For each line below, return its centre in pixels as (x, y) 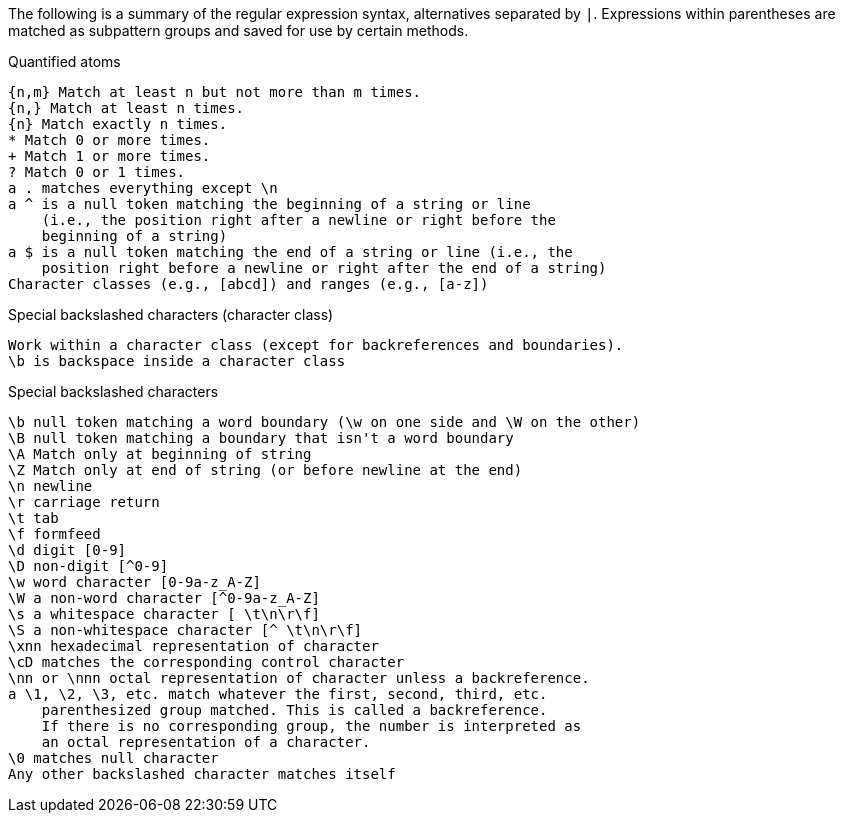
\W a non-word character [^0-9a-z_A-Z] (164, 598)
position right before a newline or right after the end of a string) (324, 268)
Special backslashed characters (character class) (171, 314)
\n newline (50, 486)
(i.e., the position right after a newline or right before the (298, 220)
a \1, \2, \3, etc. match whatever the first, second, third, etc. (278, 694)
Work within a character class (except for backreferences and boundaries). (316, 345)
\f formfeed (54, 534)
